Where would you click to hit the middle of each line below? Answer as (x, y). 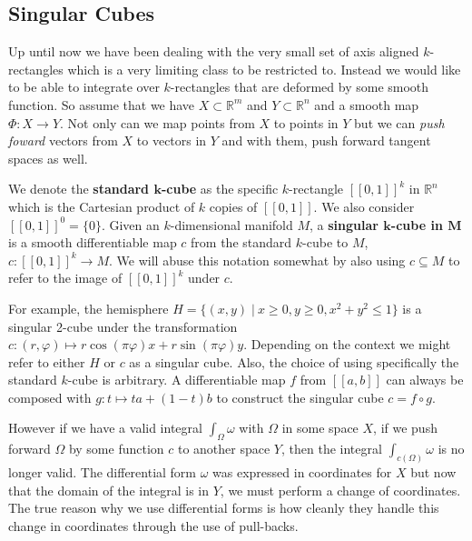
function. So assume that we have (102, 104)
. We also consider (364, 206)
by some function (116, 449)
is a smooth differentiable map (93, 242)
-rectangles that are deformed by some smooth (300, 87)
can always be (425, 380)
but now (433, 472)
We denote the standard (79, 189)
